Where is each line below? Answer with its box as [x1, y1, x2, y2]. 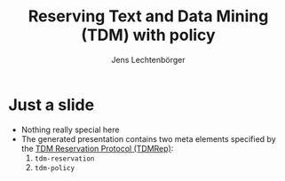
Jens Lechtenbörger [111, 54, 186, 65]
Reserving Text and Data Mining [28, 6, 269, 27]
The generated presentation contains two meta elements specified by [20, 133, 276, 144]
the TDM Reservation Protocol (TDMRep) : [20, 143, 174, 153]
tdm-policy [34, 163, 75, 172]
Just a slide [8, 95, 95, 114]
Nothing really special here [20, 124, 120, 135]
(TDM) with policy [81, 25, 216, 45]
